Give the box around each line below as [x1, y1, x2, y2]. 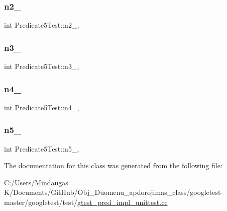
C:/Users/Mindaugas [4, 177, 68, 187]
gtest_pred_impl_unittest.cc [77, 197, 168, 207]
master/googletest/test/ [4, 197, 78, 207]
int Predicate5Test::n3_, [4, 61, 79, 72]
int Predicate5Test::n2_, [4, 20, 79, 30]
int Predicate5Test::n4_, [4, 102, 79, 112]
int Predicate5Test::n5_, [4, 143, 79, 154]
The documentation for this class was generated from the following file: [4, 160, 222, 171]
